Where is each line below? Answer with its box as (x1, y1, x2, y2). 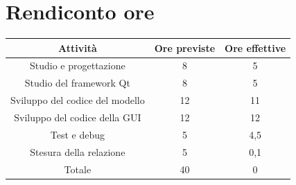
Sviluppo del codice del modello (10, 93, 145, 107)
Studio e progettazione (29, 58, 125, 73)
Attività (58, 40, 97, 55)
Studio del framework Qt (24, 76, 130, 90)
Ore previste (154, 40, 216, 55)
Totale (64, 161, 92, 176)
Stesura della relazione (30, 144, 125, 159)
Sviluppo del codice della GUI (14, 110, 141, 124)
